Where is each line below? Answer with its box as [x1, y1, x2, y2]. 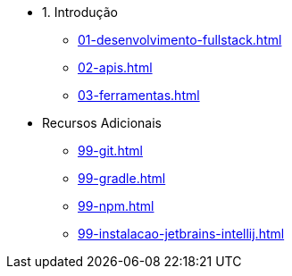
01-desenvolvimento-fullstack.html [78, 32, 282, 47]
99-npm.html [78, 198, 154, 213]
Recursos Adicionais [42, 115, 162, 130]
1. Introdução [42, 4, 118, 20]
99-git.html [78, 143, 143, 158]
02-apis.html [78, 60, 153, 75]
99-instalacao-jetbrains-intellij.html [78, 226, 285, 241]
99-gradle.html [78, 171, 166, 186]
